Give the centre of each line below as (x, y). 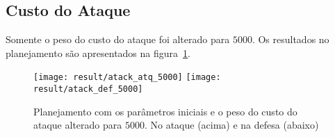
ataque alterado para (78, 125)
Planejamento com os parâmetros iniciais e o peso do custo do (165, 111)
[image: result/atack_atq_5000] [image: (127, 78)
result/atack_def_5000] (88, 89)
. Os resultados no (291, 39)
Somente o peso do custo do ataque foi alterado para (118, 39)
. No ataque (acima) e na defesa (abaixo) (231, 125)
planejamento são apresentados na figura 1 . (98, 53)
